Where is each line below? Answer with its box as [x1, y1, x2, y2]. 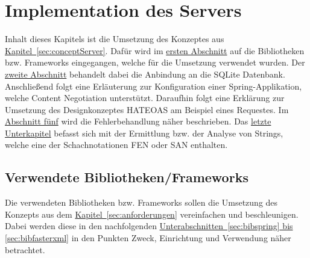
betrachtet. [5, 243, 45, 256]
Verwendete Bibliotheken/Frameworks [5, 168, 248, 186]
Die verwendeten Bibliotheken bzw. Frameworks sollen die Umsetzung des [5, 196, 278, 209]
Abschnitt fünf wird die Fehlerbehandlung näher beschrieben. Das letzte [5, 115, 271, 127]
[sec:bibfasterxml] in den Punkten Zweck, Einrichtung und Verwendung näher [5, 232, 291, 244]
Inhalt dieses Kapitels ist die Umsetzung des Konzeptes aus [5, 32, 224, 45]
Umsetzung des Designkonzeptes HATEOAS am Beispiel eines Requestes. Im [5, 103, 289, 115]
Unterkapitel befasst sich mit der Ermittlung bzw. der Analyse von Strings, [5, 126, 283, 139]
